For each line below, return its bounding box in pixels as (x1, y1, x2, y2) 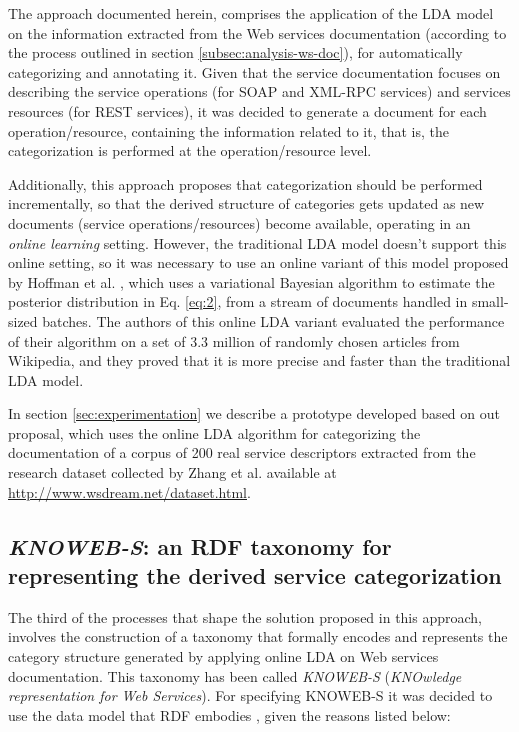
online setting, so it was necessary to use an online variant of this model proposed (8, 252, 509, 273)
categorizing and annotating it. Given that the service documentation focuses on (8, 61, 501, 82)
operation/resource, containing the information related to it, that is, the (8, 120, 449, 141)
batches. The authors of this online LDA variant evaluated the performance (42, 310, 505, 331)
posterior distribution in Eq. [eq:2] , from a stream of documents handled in (8, 291, 468, 312)
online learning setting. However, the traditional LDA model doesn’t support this (8, 232, 507, 253)
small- (471, 291, 509, 312)
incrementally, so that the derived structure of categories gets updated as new (8, 193, 485, 214)
